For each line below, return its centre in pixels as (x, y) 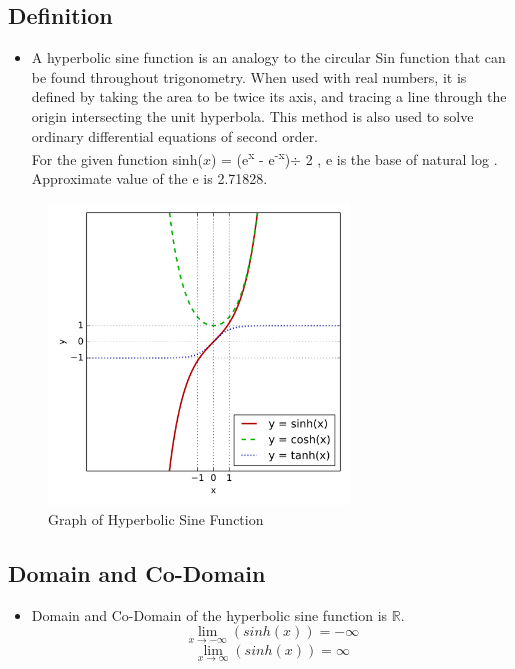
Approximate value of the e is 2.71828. (149, 178)
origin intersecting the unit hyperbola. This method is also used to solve (252, 115)
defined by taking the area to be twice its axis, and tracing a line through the (269, 96)
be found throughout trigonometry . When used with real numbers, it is (249, 76)
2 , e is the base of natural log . (401, 158)
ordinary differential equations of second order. (175, 135)
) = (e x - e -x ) (250, 157)
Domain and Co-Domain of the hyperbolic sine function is (209, 614)
